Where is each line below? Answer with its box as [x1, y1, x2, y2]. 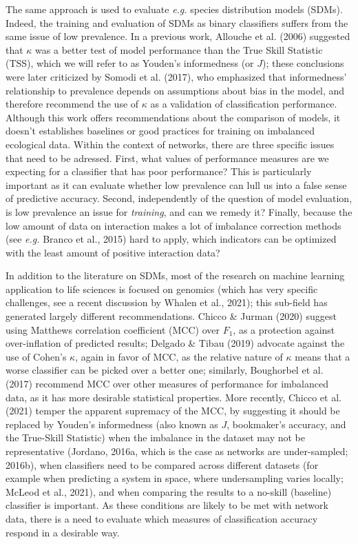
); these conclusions [262, 56, 344, 70]
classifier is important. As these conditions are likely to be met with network [6, 498, 328, 512]
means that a [295, 349, 350, 363]
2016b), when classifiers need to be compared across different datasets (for [6, 457, 319, 472]
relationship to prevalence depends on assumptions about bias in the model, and [6, 83, 345, 97]
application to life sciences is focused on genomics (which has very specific [6, 281, 318, 296]
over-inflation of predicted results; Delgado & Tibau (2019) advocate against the [6, 336, 345, 350]
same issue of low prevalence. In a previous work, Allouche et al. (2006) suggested [6, 29, 350, 43]
